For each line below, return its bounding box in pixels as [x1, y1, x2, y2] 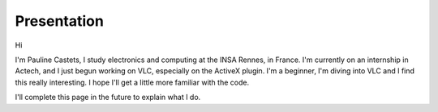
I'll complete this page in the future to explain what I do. [15, 93, 201, 102]
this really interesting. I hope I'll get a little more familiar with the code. [15, 77, 250, 87]
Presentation [15, 12, 105, 30]
